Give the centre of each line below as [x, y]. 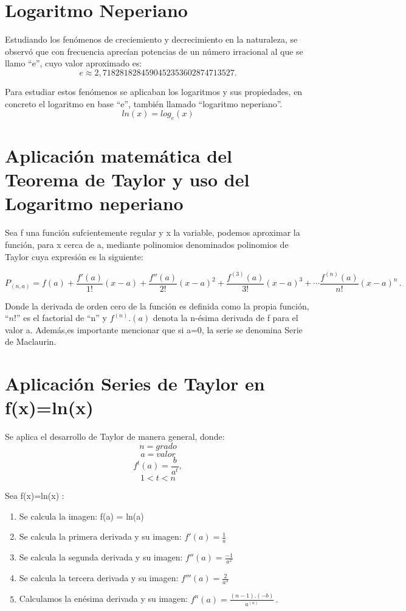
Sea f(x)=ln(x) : [35, 496]
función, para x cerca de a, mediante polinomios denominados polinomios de [147, 244]
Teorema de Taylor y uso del [127, 179]
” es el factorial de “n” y [61, 318]
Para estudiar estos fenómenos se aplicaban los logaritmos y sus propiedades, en [154, 91]
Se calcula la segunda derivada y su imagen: [101, 557]
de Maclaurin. [31, 341]
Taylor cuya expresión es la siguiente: [74, 256]
